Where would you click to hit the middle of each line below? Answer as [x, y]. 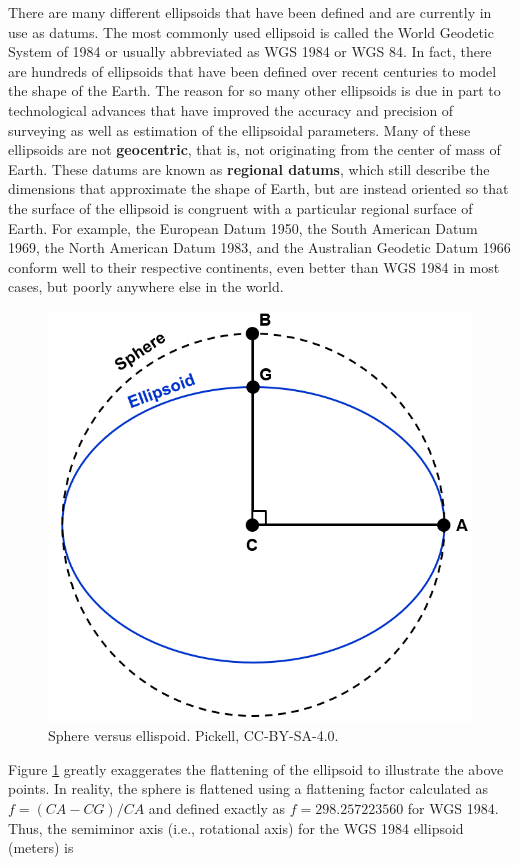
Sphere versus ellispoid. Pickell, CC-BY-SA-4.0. [193, 735]
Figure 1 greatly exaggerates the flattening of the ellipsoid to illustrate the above [256, 768]
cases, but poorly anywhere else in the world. [146, 286]
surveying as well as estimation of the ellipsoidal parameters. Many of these [239, 129]
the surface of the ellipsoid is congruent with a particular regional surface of [240, 207]
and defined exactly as [217, 807]
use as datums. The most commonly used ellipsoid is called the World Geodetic [251, 31]
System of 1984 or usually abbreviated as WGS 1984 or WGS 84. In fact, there [250, 51]
